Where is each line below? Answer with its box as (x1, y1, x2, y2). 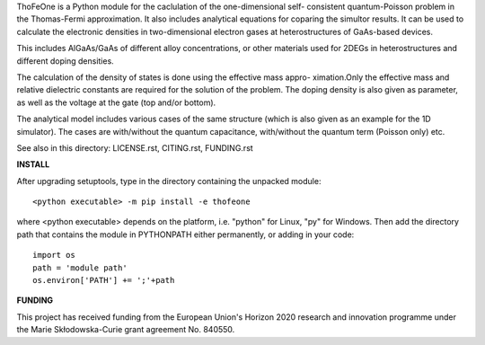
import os (32, 250, 75, 261)
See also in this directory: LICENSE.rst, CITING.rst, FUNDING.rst (16, 142, 253, 153)
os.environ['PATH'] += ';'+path (32, 275, 175, 286)
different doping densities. (16, 55, 114, 66)
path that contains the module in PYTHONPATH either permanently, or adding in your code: (16, 229, 355, 240)
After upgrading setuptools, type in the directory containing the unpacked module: (16, 175, 322, 186)
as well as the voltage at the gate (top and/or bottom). (16, 97, 216, 108)
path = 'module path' (32, 262, 128, 273)
